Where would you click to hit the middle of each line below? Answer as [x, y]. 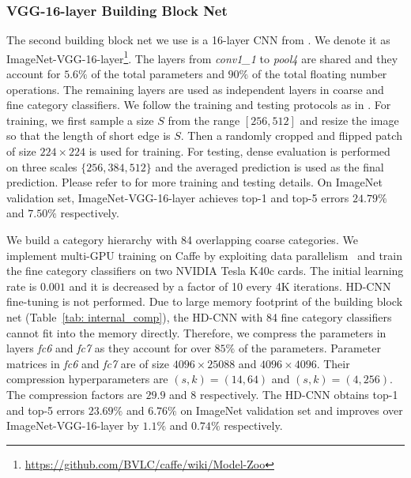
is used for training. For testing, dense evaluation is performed [239, 151]
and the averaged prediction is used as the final [270, 166]
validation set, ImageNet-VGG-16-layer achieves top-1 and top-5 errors [178, 197]
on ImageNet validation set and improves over [292, 410]
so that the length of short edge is [89, 135]
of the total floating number [319, 74]
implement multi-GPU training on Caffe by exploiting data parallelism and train [205, 255]
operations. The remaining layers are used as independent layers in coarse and [195, 89]
